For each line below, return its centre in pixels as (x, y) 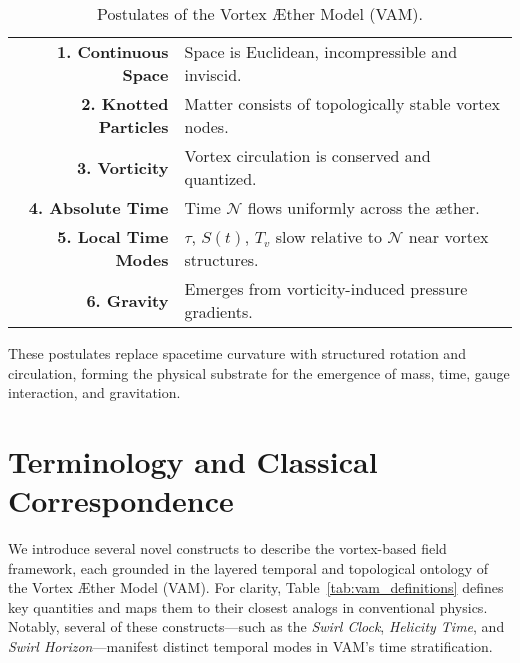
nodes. (206, 126)
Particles (133, 126)
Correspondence (121, 500)
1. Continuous (112, 51)
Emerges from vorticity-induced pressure (326, 288)
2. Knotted (125, 103)
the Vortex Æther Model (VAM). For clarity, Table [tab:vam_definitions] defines (256, 587)
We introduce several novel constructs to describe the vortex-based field (227, 548)
